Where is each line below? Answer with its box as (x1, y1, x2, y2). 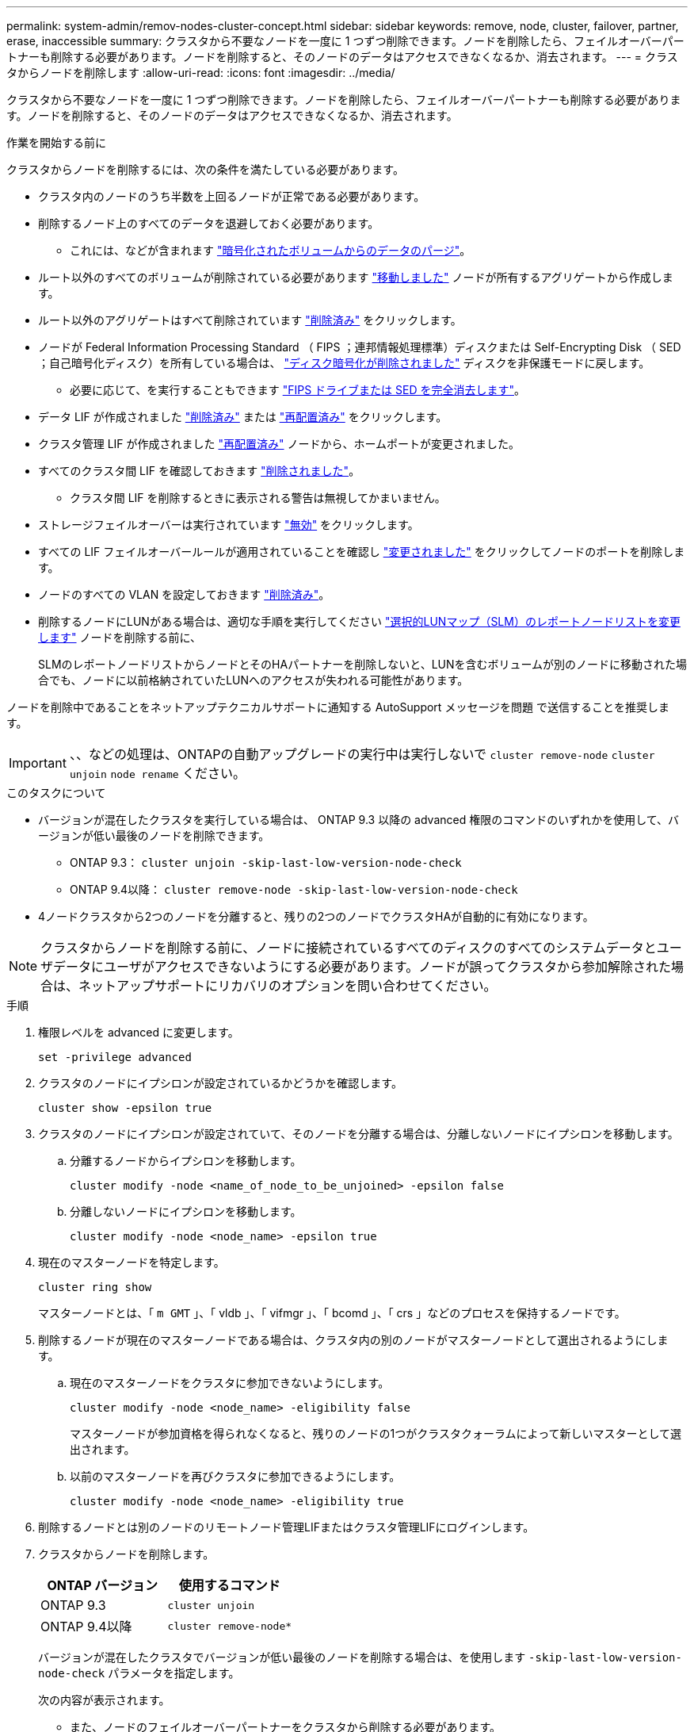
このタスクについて (6, 786, 106, 799)
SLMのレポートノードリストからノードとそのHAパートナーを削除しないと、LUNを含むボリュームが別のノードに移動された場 (38, 657, 688, 671)
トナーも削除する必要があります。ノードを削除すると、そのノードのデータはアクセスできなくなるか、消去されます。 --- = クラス (6, 50, 678, 63)
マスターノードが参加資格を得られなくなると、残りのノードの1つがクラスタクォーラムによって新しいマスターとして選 (70, 1427, 682, 1440)
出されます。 (70, 1443, 135, 1456)
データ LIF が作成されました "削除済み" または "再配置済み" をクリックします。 (38, 410, 448, 423)
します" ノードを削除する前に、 (38, 630, 202, 644)
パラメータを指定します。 (108, 1666, 240, 1680)
